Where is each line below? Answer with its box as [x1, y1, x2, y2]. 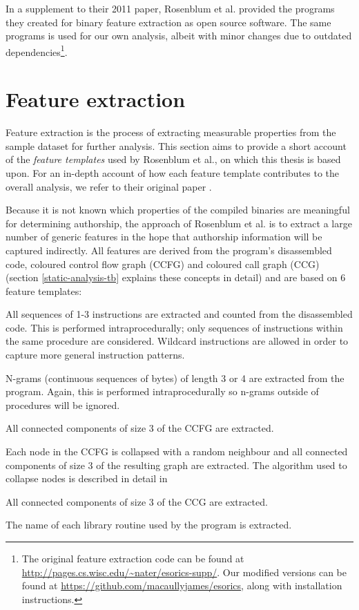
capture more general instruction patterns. [6, 347, 185, 362]
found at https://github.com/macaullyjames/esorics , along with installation [21, 578, 342, 593]
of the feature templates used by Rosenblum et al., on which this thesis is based [6, 152, 341, 166]
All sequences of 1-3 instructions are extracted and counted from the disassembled [6, 307, 353, 321]
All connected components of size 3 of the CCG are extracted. [6, 494, 268, 508]
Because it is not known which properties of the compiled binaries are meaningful [6, 202, 350, 217]
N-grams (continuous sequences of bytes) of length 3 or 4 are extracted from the [6, 370, 345, 385]
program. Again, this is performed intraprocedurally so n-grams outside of [6, 384, 319, 399]
